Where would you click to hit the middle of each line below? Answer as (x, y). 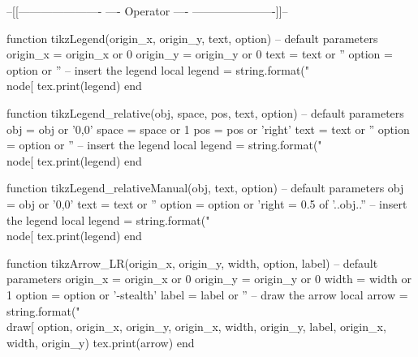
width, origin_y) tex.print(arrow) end (101, 342)
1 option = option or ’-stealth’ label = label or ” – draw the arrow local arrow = (207, 294)
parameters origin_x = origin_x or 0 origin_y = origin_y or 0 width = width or (209, 279)
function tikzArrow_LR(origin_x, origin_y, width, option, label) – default (192, 262)
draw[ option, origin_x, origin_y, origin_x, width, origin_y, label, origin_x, (196, 327)
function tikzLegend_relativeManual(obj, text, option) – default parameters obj (205, 188)
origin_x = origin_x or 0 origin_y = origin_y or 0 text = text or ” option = (200, 54)
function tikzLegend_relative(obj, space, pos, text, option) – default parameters (205, 112)
